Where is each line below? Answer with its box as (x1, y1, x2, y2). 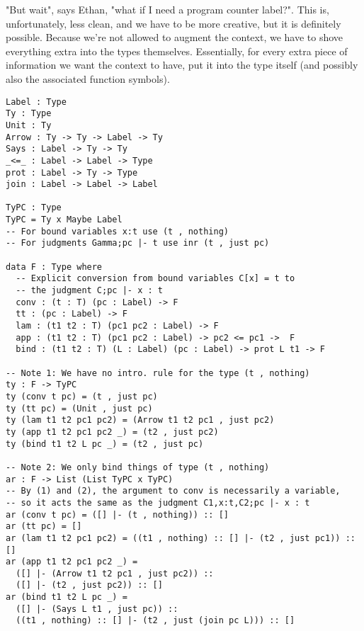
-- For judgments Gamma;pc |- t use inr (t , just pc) (6, 238, 270, 249)
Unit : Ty (6, 120, 52, 130)
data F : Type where (6, 261, 103, 272)
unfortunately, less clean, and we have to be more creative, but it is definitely (6, 16, 341, 30)
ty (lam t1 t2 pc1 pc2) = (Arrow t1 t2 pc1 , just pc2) (6, 415, 275, 426)
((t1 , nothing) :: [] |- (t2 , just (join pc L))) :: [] (16, 615, 295, 626)
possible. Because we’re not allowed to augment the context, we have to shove (6, 30, 343, 45)
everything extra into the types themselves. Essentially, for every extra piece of (6, 43, 348, 58)
